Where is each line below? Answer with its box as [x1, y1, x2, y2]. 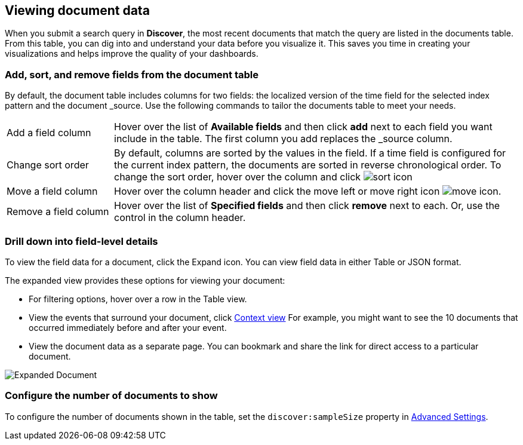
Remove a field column [7, 205, 109, 218]
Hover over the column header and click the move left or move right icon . [114, 185, 502, 198]
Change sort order [7, 159, 89, 171]
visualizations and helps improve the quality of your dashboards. [5, 48, 259, 59]
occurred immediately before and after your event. [29, 322, 227, 333]
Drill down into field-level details [5, 235, 158, 247]
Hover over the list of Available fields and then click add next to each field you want [114, 121, 493, 133]
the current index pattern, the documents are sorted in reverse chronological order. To [114, 159, 502, 171]
